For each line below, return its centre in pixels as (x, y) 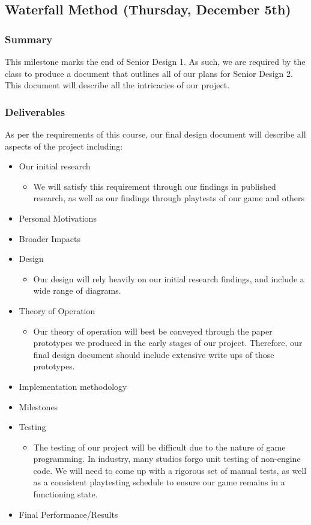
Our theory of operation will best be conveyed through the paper (153, 331)
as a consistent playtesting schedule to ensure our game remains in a (159, 482)
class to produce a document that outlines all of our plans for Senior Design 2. (149, 73)
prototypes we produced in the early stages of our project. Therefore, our (168, 343)
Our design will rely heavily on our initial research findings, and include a (169, 278)
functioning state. (65, 494)
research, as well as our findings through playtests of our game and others (169, 198)
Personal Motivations (58, 218)
